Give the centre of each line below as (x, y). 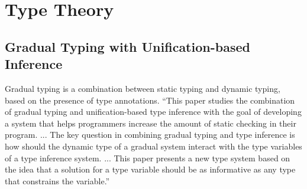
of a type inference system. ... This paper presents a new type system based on (148, 157)
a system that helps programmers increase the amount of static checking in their (151, 123)
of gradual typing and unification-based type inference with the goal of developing (153, 112)
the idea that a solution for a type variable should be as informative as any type (150, 169)
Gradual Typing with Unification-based (127, 46)
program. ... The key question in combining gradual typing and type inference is (150, 135)
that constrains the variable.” (57, 180)
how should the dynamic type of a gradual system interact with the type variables (153, 146)
